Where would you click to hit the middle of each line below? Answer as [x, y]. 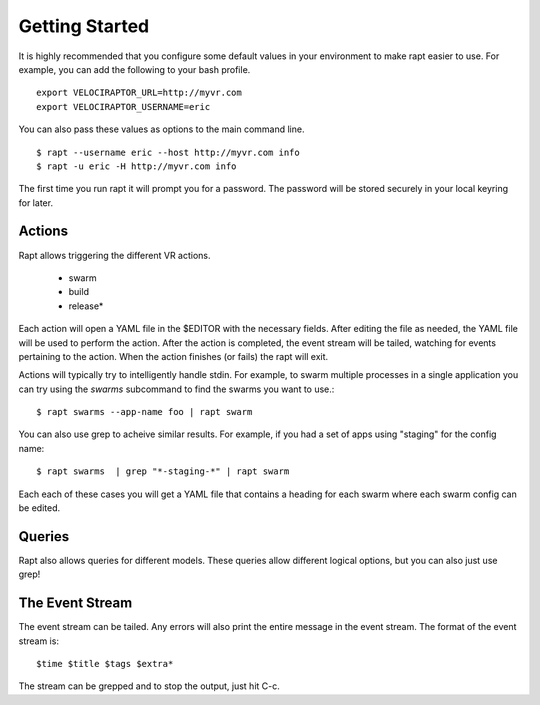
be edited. [39, 508]
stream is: [39, 641]
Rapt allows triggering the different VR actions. [114, 255]
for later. [36, 202]
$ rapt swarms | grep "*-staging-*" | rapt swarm [163, 471]
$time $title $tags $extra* [105, 664]
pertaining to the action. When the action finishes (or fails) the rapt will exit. [173, 356]
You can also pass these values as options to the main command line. [161, 129]
